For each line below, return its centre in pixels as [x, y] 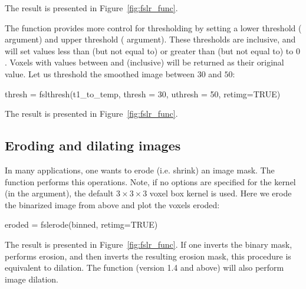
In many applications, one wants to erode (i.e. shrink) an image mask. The [140, 170]
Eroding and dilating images [93, 145]
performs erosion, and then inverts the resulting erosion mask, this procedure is [148, 256]
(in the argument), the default [59, 193]
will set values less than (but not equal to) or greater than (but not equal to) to [149, 50]
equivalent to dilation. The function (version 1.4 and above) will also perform [144, 267]
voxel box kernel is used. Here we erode [221, 193]
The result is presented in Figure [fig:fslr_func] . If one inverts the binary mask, [149, 244]
